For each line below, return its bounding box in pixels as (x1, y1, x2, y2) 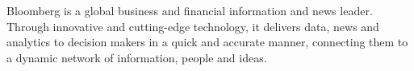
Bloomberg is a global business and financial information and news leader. (6, 2, 373, 18)
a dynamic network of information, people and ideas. (6, 49, 267, 65)
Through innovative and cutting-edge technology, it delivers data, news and (6, 18, 379, 34)
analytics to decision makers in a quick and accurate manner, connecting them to (6, 34, 408, 50)
